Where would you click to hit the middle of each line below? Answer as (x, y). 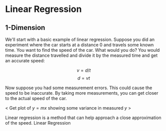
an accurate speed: (25, 61)
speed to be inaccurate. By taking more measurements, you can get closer (82, 93)
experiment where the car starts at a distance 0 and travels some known (80, 45)
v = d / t (84, 70)
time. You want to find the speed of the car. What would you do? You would (83, 50)
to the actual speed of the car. (36, 98)
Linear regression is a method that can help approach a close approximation (83, 118)
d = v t (84, 78)
